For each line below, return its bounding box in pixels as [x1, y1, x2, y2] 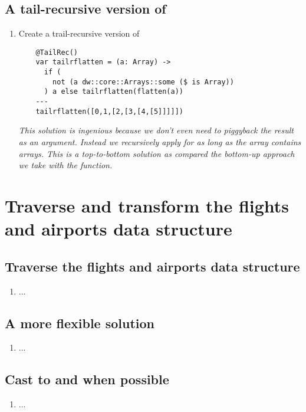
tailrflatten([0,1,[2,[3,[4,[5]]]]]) [35, 107, 183, 116]
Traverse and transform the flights [5, 193, 289, 217]
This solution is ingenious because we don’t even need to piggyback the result [18, 124, 294, 136]
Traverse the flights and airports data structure [5, 257, 300, 275]
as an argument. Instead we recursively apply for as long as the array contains [18, 135, 301, 148]
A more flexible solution [5, 313, 155, 332]
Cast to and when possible [5, 370, 169, 388]
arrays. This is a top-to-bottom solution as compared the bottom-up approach [18, 147, 295, 159]
